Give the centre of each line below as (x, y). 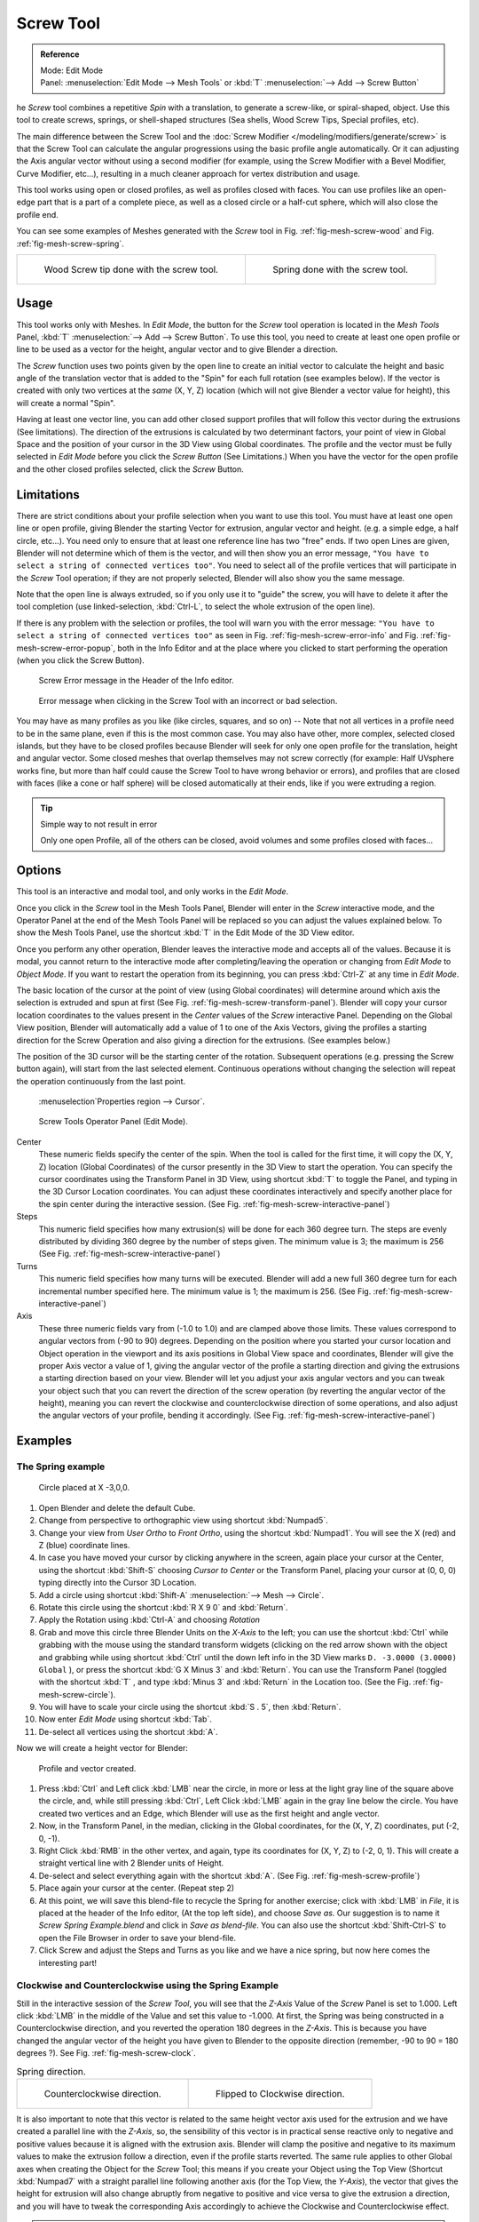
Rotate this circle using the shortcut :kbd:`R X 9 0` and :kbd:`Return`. (163, 1607)
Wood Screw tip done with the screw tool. (131, 269)
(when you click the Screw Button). (81, 660)
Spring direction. (51, 2071)
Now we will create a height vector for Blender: (102, 1748)
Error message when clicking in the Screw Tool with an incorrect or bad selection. (188, 700)
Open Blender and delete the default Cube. (117, 1507)
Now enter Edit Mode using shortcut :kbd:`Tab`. (125, 1719)
